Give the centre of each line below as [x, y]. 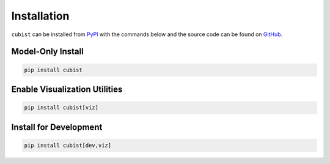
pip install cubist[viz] [61, 108]
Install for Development [57, 127]
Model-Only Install [47, 52]
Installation [40, 16]
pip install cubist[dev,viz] [68, 145]
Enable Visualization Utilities [67, 89]
